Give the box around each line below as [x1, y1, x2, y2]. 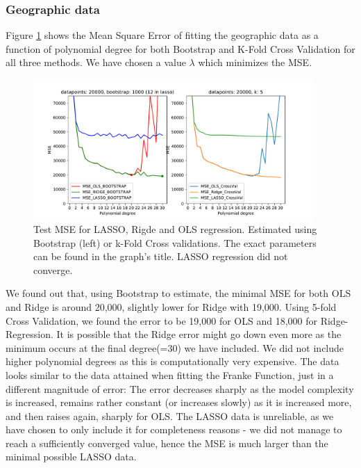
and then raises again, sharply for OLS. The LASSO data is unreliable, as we [6, 408, 334, 423]
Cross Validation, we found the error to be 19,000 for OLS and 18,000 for [6, 313, 318, 328]
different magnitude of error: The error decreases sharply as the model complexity [6, 381, 354, 396]
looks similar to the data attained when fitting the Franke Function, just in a [6, 367, 334, 382]
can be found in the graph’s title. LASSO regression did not [33, 249, 288, 264]
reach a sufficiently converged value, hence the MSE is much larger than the [6, 435, 328, 450]
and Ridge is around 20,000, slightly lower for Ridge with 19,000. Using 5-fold [6, 299, 337, 314]
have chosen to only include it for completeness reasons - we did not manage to [6, 422, 342, 437]
